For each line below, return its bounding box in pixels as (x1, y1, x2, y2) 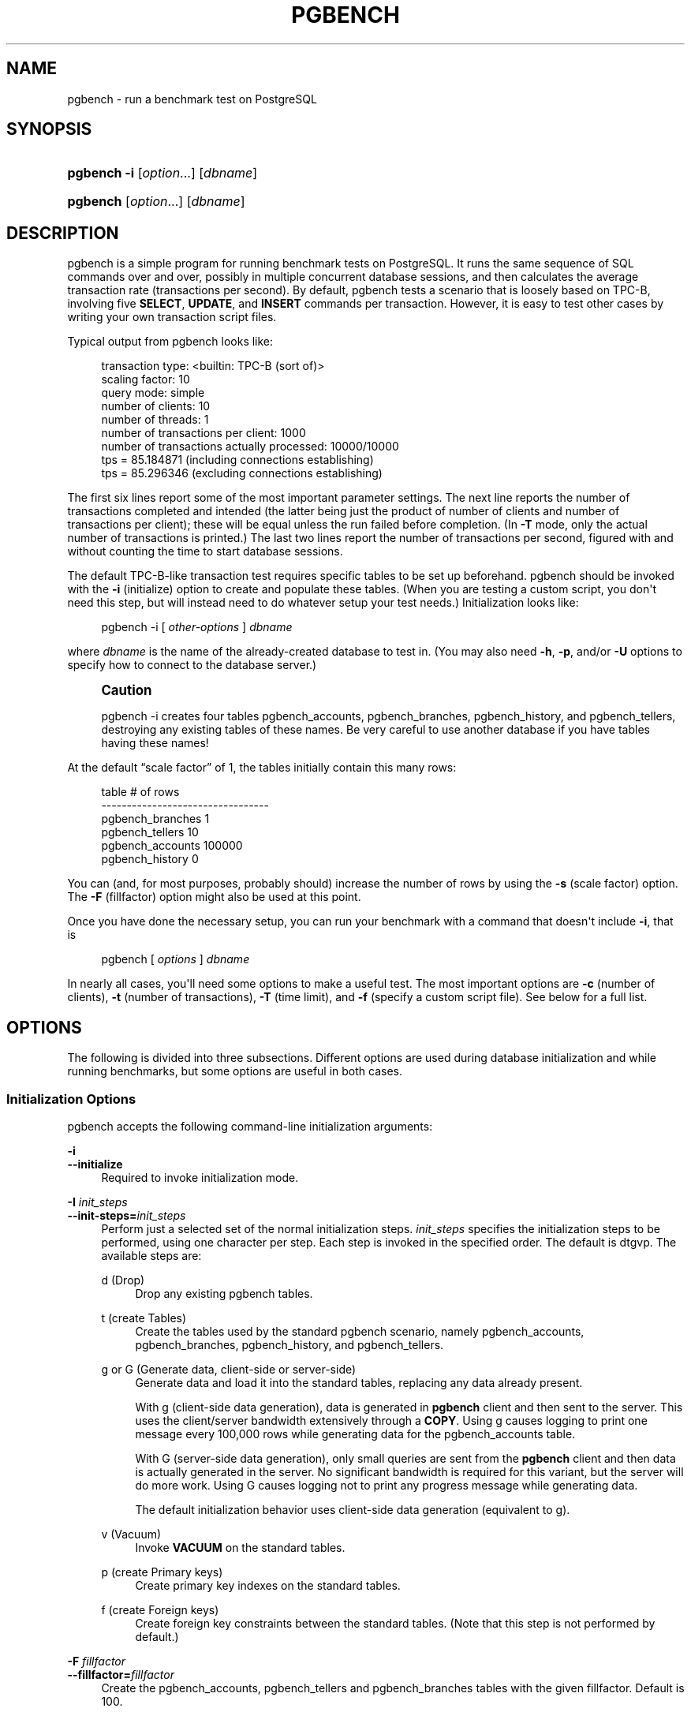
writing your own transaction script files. (67, 310, 277, 324)
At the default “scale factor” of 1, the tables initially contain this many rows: (67, 761, 457, 775)
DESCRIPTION (6, 222, 119, 243)
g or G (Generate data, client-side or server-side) (101, 1362, 357, 1376)
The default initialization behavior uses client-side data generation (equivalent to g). (135, 1502, 570, 1516)
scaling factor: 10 (101, 372, 190, 387)
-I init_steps (67, 1194, 128, 1209)
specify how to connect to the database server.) (67, 658, 317, 672)
